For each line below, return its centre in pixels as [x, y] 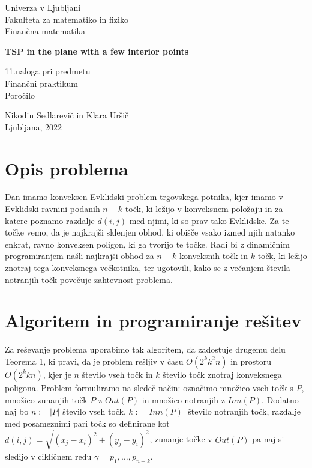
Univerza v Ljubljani [43, 7]
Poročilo [20, 95]
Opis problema [67, 168]
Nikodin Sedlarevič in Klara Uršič [67, 115]
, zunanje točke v [181, 439]
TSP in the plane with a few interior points [97, 51]
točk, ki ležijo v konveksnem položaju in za [204, 209]
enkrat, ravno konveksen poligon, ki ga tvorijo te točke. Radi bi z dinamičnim [147, 244]
